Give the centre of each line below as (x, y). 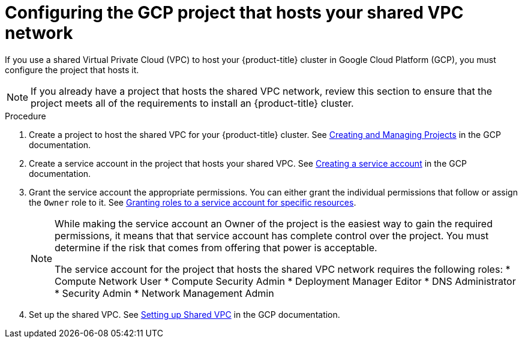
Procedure (25, 116)
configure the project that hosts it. (72, 70)
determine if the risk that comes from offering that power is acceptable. (216, 247)
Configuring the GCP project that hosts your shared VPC (234, 13)
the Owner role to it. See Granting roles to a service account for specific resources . (193, 202)
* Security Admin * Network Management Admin (164, 293)
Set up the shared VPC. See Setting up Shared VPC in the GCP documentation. (184, 314)
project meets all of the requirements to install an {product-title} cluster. (192, 103)
